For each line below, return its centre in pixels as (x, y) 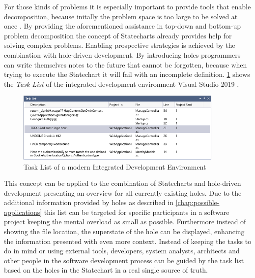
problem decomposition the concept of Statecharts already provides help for (118, 35)
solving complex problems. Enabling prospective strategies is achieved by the (120, 45)
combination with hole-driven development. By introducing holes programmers (122, 54)
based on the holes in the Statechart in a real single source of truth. (106, 270)
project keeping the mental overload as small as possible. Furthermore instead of (125, 222)
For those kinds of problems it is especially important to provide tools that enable (127, 6)
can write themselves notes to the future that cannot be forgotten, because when (126, 64)
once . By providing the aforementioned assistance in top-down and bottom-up (122, 26)
